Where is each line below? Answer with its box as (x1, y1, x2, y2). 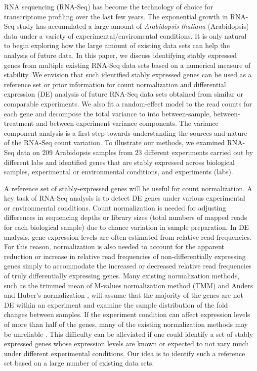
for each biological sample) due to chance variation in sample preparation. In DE (4, 222, 249, 232)
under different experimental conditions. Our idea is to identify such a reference (4, 348, 245, 358)
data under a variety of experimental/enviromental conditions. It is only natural (4, 30, 247, 41)
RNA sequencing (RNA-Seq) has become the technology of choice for (4, 1, 213, 11)
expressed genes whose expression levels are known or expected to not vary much (4, 338, 249, 349)
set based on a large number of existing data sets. (4, 358, 154, 368)
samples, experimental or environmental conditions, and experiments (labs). (4, 166, 233, 177)
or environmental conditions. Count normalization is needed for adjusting (4, 202, 226, 212)
